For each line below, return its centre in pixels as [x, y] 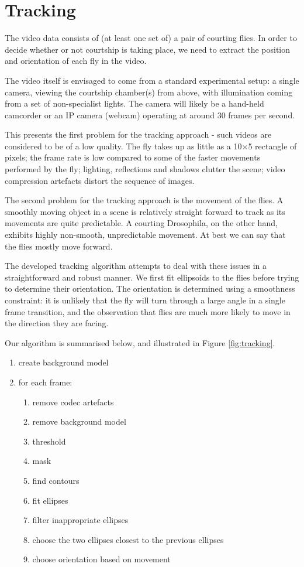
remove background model [79, 421]
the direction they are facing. [57, 323]
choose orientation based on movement [101, 559]
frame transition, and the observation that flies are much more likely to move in [148, 311]
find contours [56, 480]
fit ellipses [50, 500]
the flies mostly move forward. [59, 246]
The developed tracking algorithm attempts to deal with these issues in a [136, 266]
